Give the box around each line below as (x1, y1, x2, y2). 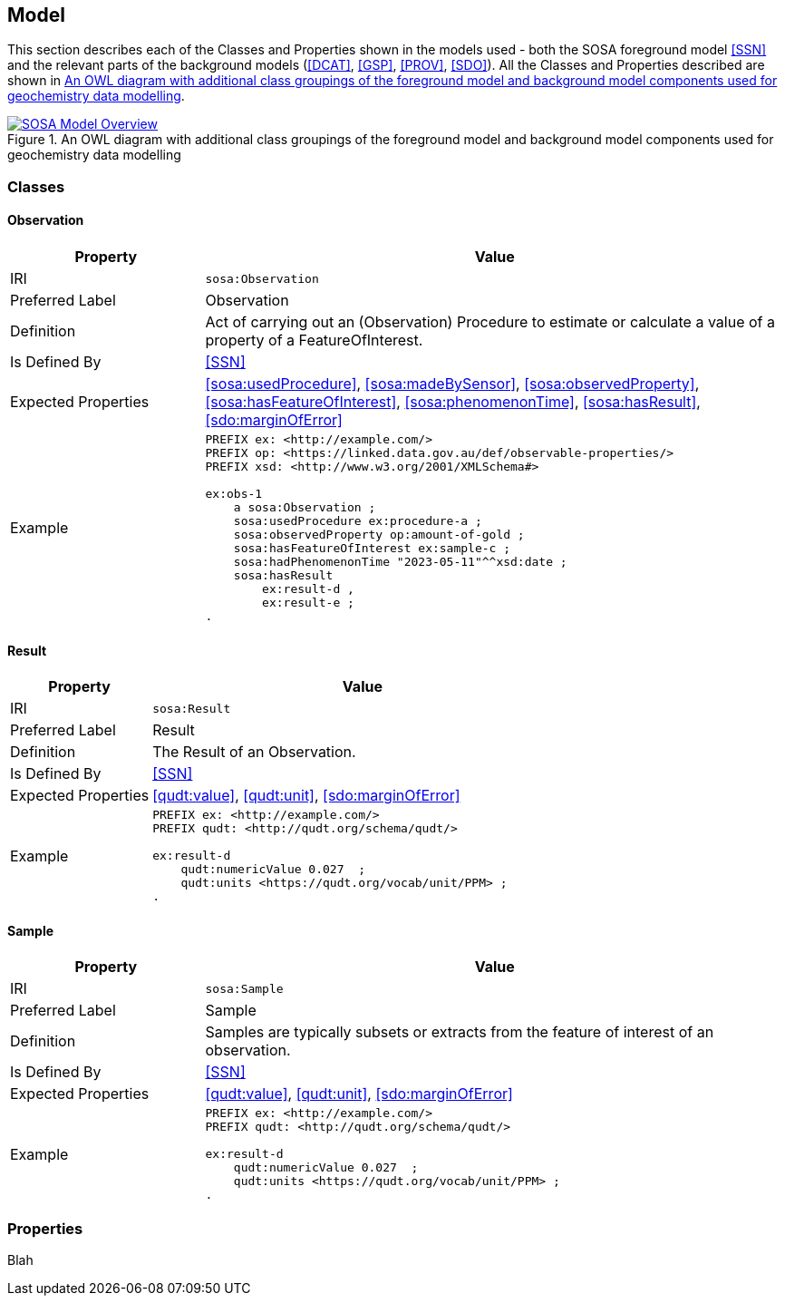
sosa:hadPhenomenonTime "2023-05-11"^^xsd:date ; (233, 555, 567, 569)
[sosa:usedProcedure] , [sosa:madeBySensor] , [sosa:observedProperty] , (205, 374, 700, 394)
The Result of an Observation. (152, 743, 356, 762)
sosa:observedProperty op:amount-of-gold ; (233, 528, 525, 542)
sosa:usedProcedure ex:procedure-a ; (233, 514, 482, 529)
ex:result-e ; (262, 596, 354, 610)
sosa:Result (152, 701, 231, 715)
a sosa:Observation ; (233, 501, 376, 515)
